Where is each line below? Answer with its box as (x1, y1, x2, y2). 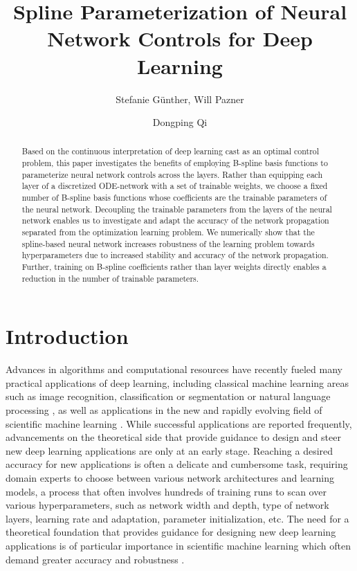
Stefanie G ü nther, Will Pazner (116, 91, 244, 106)
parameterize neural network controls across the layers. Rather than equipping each (21, 168, 323, 180)
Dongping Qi (152, 115, 208, 129)
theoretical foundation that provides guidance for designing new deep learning (6, 525, 336, 539)
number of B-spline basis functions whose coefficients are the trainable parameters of (21, 192, 327, 203)
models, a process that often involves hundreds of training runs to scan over (6, 484, 327, 498)
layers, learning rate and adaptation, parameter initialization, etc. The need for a (6, 511, 349, 525)
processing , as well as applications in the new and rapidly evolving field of (6, 403, 322, 417)
